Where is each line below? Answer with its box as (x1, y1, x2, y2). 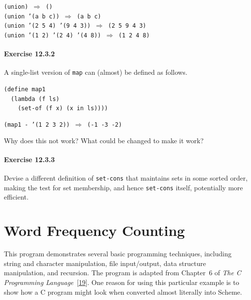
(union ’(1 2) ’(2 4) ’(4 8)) (4, 32, 101, 39)
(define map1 (4, 86, 46, 93)
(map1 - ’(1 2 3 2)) (4, 121, 70, 129)
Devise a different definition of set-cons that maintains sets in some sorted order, (4, 173, 248, 183)
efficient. (4, 192, 29, 202)
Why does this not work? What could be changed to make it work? (4, 135, 204, 145)
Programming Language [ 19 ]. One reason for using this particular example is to (4, 277, 239, 287)
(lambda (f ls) (11, 95, 60, 102)
